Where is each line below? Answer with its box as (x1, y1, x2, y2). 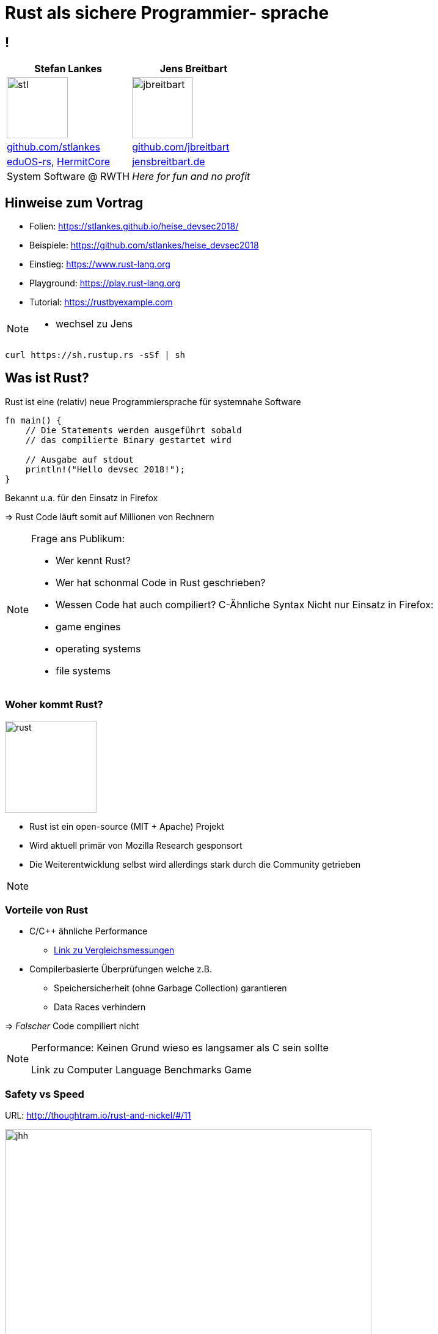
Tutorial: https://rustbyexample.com (29, 297, 173, 308)
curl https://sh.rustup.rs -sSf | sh (5, 350, 186, 360)
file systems (56, 664, 111, 677)
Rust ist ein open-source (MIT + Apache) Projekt (29, 821, 224, 832)
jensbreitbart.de (132, 155, 205, 168)
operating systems (56, 642, 141, 655)
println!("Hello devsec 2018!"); (25, 464, 186, 474)
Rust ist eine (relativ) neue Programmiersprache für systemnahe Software (5, 396, 301, 407)
